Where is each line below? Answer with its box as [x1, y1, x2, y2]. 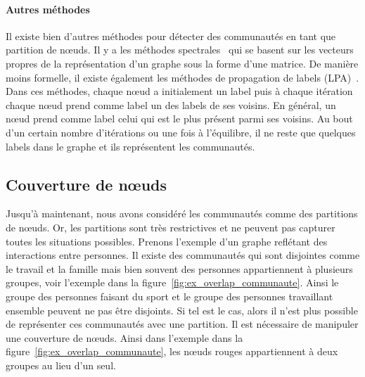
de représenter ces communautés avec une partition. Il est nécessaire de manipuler [6, 317, 359, 331]
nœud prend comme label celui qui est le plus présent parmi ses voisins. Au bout [6, 111, 353, 126]
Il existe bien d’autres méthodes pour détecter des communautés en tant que [6, 28, 336, 43]
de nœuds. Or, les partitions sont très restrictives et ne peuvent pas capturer [6, 219, 335, 234]
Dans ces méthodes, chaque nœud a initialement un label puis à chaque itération [6, 84, 353, 98]
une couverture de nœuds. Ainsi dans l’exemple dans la [6, 330, 243, 345]
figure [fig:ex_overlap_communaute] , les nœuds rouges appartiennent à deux [6, 344, 338, 359]
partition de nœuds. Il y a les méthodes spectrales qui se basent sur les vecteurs [6, 42, 354, 57]
